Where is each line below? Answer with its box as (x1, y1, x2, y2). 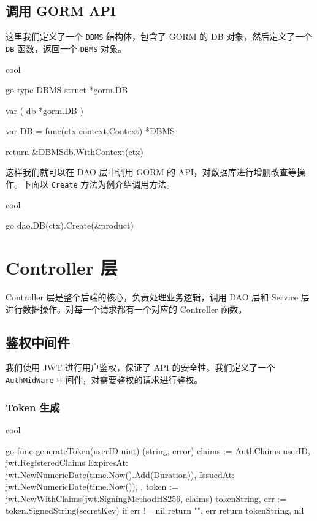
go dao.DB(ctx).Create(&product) (6, 219, 134, 232)
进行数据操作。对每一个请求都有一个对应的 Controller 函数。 (6, 302, 247, 315)
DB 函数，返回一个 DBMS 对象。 (6, 42, 126, 55)
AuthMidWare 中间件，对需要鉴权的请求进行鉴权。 (6, 373, 203, 386)
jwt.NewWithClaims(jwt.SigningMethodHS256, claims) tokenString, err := (6, 492, 287, 504)
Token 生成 (6, 399, 60, 414)
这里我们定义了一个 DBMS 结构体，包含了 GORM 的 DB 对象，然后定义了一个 (6, 30, 313, 43)
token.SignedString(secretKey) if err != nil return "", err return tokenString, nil (6, 504, 304, 517)
